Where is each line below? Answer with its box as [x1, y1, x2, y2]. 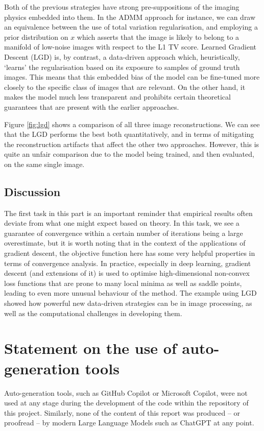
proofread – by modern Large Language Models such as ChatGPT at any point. [4, 417, 254, 428]
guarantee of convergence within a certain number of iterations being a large [4, 227, 243, 238]
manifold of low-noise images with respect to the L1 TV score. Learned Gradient [4, 41, 257, 52]
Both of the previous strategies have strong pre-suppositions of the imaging [4, 2, 239, 12]
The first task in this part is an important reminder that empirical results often [4, 207, 253, 218]
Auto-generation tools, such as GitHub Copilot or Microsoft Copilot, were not [4, 387, 248, 398]
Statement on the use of [4, 338, 177, 358]
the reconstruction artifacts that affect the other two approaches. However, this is [4, 138, 259, 149]
